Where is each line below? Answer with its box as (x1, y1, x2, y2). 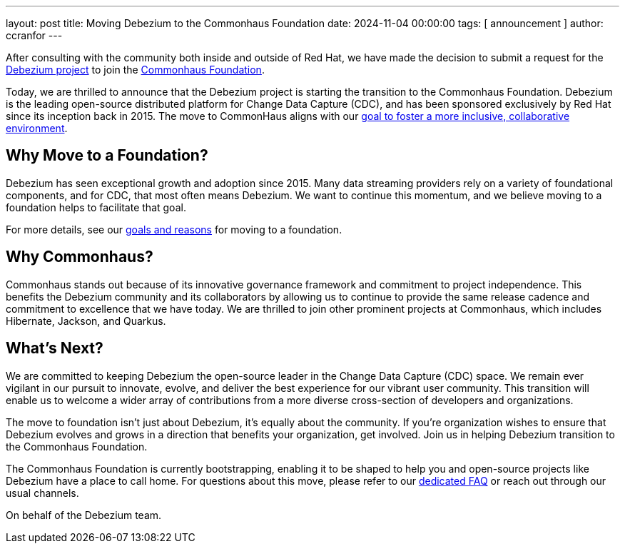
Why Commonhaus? (6, 248, 153, 266)
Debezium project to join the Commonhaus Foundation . (6, 64, 265, 76)
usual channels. (6, 486, 79, 499)
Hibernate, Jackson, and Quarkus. (6, 314, 166, 327)
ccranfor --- (6, 29, 63, 41)
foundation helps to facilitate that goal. (6, 201, 186, 213)
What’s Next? (6, 339, 103, 358)
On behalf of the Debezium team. (6, 508, 162, 521)
